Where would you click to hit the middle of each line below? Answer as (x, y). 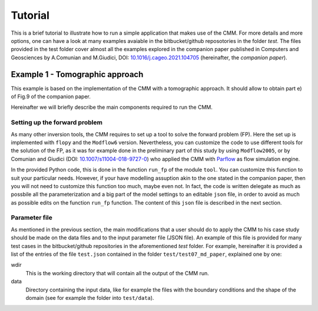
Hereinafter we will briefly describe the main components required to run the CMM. (112, 107)
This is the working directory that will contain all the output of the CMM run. (117, 273)
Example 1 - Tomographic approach (77, 74)
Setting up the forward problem (57, 122)
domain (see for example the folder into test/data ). (90, 297)
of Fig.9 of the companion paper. (51, 96)
